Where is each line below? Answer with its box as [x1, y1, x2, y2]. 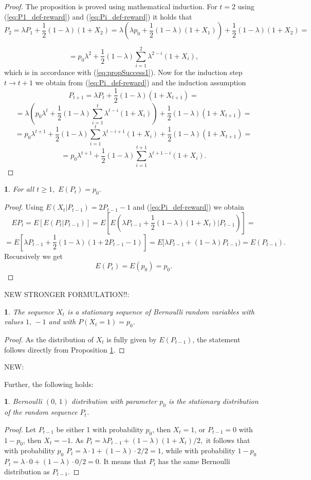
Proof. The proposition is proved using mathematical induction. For [4, 1, 217, 11]
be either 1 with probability [56, 423, 143, 434]
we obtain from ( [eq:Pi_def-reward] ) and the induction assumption [35, 77, 246, 87]
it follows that [206, 434, 250, 445]
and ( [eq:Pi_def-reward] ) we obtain [133, 201, 244, 212]
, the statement [192, 334, 241, 344]
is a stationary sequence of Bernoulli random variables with [67, 306, 254, 317]
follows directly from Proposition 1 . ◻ [4, 344, 125, 355]
